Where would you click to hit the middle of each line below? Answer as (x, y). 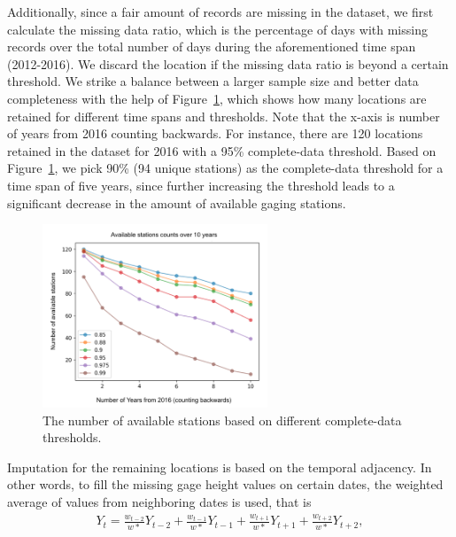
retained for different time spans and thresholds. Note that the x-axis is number (224, 116)
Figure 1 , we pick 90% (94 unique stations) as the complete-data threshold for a (225, 168)
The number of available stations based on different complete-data (222, 420)
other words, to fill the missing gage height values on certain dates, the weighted (225, 484)
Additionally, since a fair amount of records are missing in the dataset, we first (220, 12)
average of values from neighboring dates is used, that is (159, 501)
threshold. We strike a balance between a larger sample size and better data (213, 81)
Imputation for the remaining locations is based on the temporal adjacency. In (220, 467)
